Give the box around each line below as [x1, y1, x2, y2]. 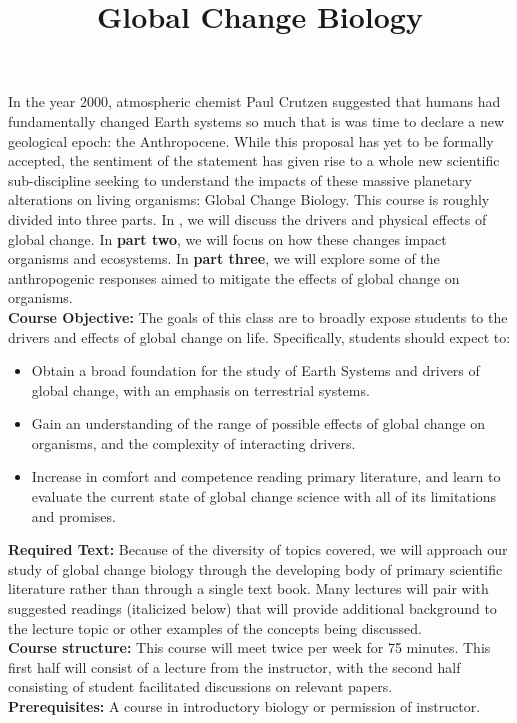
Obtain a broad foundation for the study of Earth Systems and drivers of [31, 360, 480, 381]
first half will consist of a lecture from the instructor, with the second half [8, 656, 461, 677]
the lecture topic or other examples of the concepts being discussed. [8, 617, 422, 638]
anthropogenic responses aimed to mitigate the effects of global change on [8, 267, 460, 288]
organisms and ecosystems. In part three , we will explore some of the [8, 248, 440, 269]
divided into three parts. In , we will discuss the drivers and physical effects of [8, 208, 487, 229]
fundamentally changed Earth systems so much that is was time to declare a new [8, 110, 505, 131]
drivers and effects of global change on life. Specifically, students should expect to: [8, 326, 511, 347]
